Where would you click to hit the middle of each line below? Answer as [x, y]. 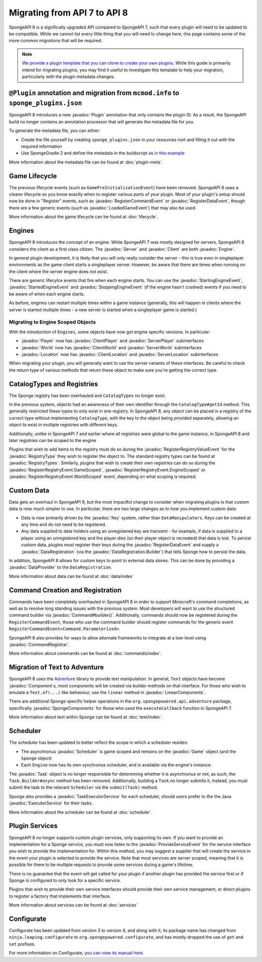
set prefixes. [22, 944]
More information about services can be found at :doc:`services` [74, 905]
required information [42, 146]
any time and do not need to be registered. [64, 524]
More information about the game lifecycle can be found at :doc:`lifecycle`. [84, 217]
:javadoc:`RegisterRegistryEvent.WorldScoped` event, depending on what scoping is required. [103, 476]
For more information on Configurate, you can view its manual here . [76, 953]
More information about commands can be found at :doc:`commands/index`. [85, 653]
